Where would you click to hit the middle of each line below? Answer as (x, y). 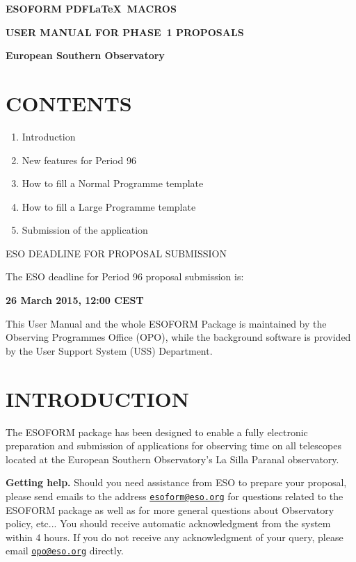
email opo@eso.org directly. (65, 551)
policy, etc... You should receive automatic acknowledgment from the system (168, 523)
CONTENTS (69, 103)
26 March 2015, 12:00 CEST (75, 300)
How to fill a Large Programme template (109, 206)
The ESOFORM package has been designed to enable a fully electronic (157, 432)
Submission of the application (85, 230)
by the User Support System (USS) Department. (109, 350)
